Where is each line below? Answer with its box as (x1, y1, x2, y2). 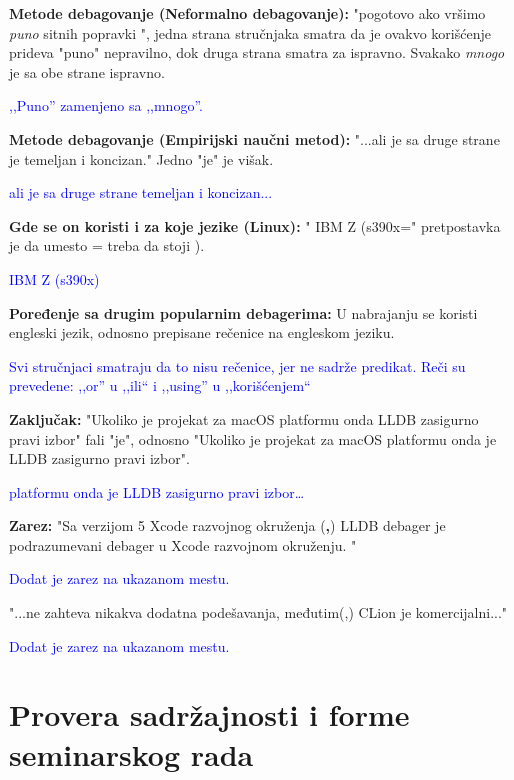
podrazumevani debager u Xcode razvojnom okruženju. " (9, 534, 357, 555)
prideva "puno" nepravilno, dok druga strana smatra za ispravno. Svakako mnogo (9, 42, 505, 63)
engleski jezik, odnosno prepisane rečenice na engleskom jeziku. (9, 322, 395, 343)
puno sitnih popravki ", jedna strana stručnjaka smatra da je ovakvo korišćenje (9, 22, 491, 43)
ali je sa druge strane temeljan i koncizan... (9, 182, 273, 203)
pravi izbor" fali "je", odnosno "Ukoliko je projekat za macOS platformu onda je (9, 428, 497, 449)
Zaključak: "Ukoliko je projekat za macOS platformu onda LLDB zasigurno (9, 408, 479, 429)
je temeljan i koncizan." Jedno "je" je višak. (9, 148, 274, 169)
